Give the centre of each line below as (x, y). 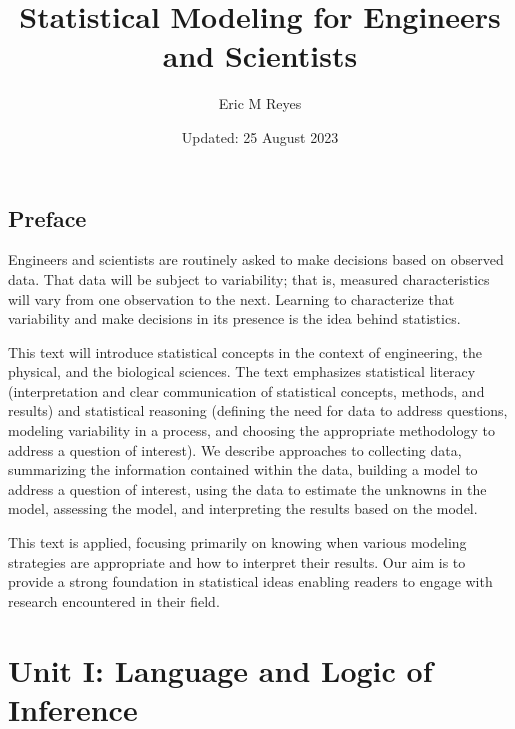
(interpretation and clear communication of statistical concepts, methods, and (246, 390)
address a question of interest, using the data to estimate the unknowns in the (247, 488)
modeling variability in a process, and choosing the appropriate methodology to (251, 430)
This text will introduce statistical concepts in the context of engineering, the (245, 351)
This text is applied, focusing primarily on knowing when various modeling (237, 542)
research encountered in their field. (114, 600)
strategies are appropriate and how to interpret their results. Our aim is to (237, 561)
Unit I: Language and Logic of (220, 669)
